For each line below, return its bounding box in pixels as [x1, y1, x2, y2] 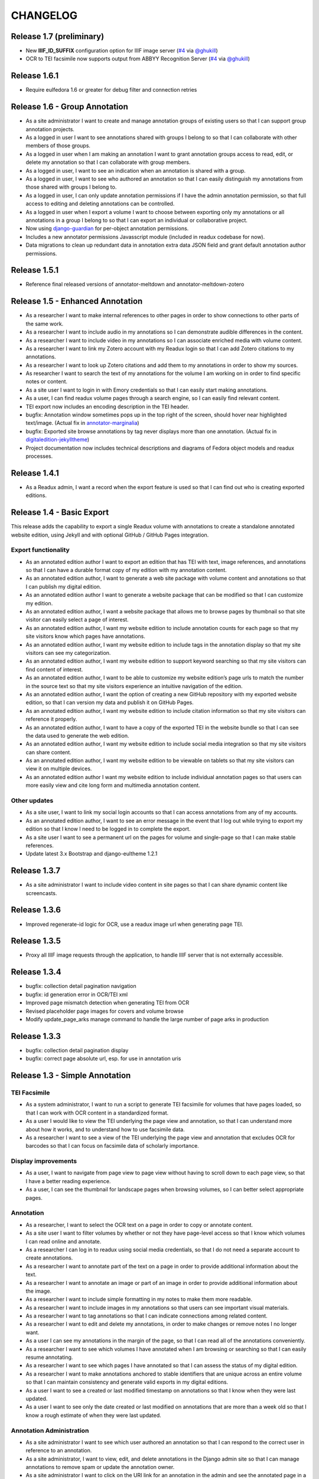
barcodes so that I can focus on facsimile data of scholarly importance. [25, 1142, 199, 1149]
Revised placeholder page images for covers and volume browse [25, 1007, 184, 1015]
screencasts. [25, 889, 57, 896]
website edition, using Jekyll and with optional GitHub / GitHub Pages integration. [11, 531, 209, 538]
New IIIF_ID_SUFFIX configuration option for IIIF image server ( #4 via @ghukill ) [25, 47, 218, 54]
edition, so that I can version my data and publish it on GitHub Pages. [25, 699, 194, 706]
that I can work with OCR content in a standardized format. [25, 1109, 169, 1116]
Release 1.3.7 [11, 866, 61, 876]
